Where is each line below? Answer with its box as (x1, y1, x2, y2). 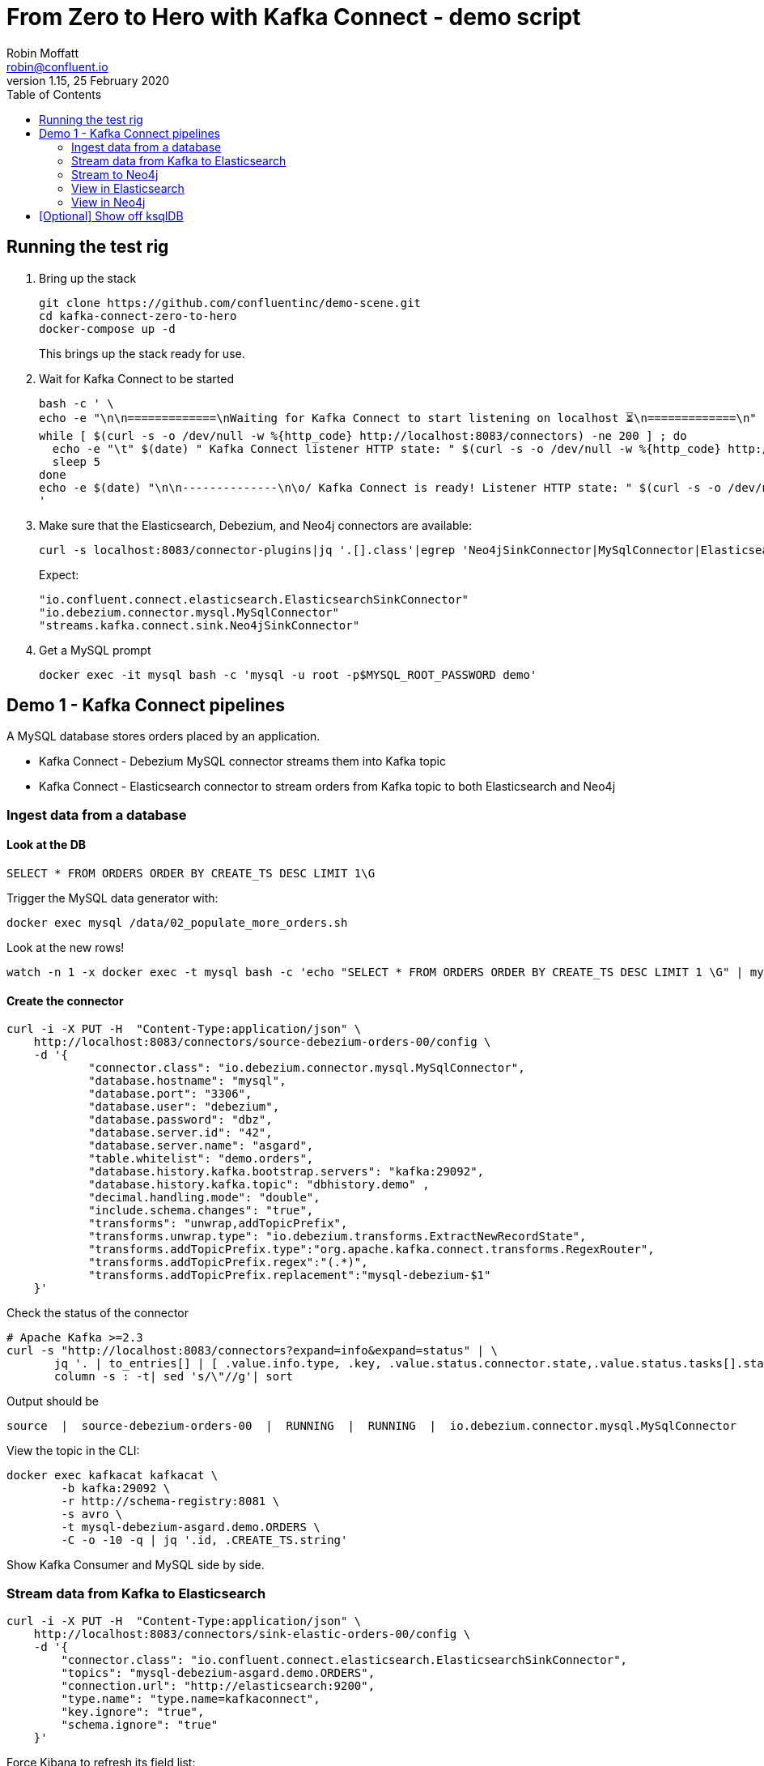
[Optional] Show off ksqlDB (39, 208, 184, 223)
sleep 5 (52, 454, 100, 468)
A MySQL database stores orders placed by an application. (6, 729, 320, 744)
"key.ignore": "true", (61, 1705, 205, 1718)
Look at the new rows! (6, 941, 125, 955)
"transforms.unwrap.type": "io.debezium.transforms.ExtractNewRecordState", (88, 1230, 587, 1243)
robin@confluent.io (6, 59, 108, 74)
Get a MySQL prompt (39, 642, 151, 657)
